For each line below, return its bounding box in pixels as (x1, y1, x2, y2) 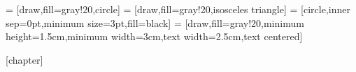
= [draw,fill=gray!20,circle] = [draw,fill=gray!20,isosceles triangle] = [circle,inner (6, 2, 350, 16)
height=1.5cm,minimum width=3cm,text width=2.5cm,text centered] (6, 29, 303, 44)
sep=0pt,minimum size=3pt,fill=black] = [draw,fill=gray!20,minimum (6, 15, 304, 30)
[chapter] (6, 52, 43, 66)
